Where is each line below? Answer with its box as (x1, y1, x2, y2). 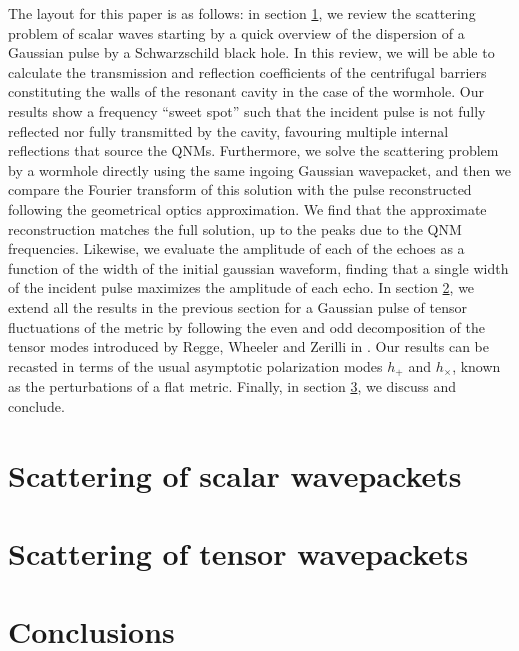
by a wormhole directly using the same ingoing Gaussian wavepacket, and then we (8, 159, 511, 180)
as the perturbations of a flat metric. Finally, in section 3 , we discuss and (8, 376, 457, 397)
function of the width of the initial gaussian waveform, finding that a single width (8, 257, 509, 278)
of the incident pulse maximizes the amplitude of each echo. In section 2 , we (8, 277, 475, 298)
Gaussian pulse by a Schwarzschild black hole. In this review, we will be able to (8, 42, 495, 63)
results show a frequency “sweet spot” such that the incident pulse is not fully (8, 100, 486, 121)
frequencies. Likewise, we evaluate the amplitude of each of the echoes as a (8, 238, 465, 259)
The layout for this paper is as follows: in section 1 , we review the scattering (8, 3, 476, 23)
